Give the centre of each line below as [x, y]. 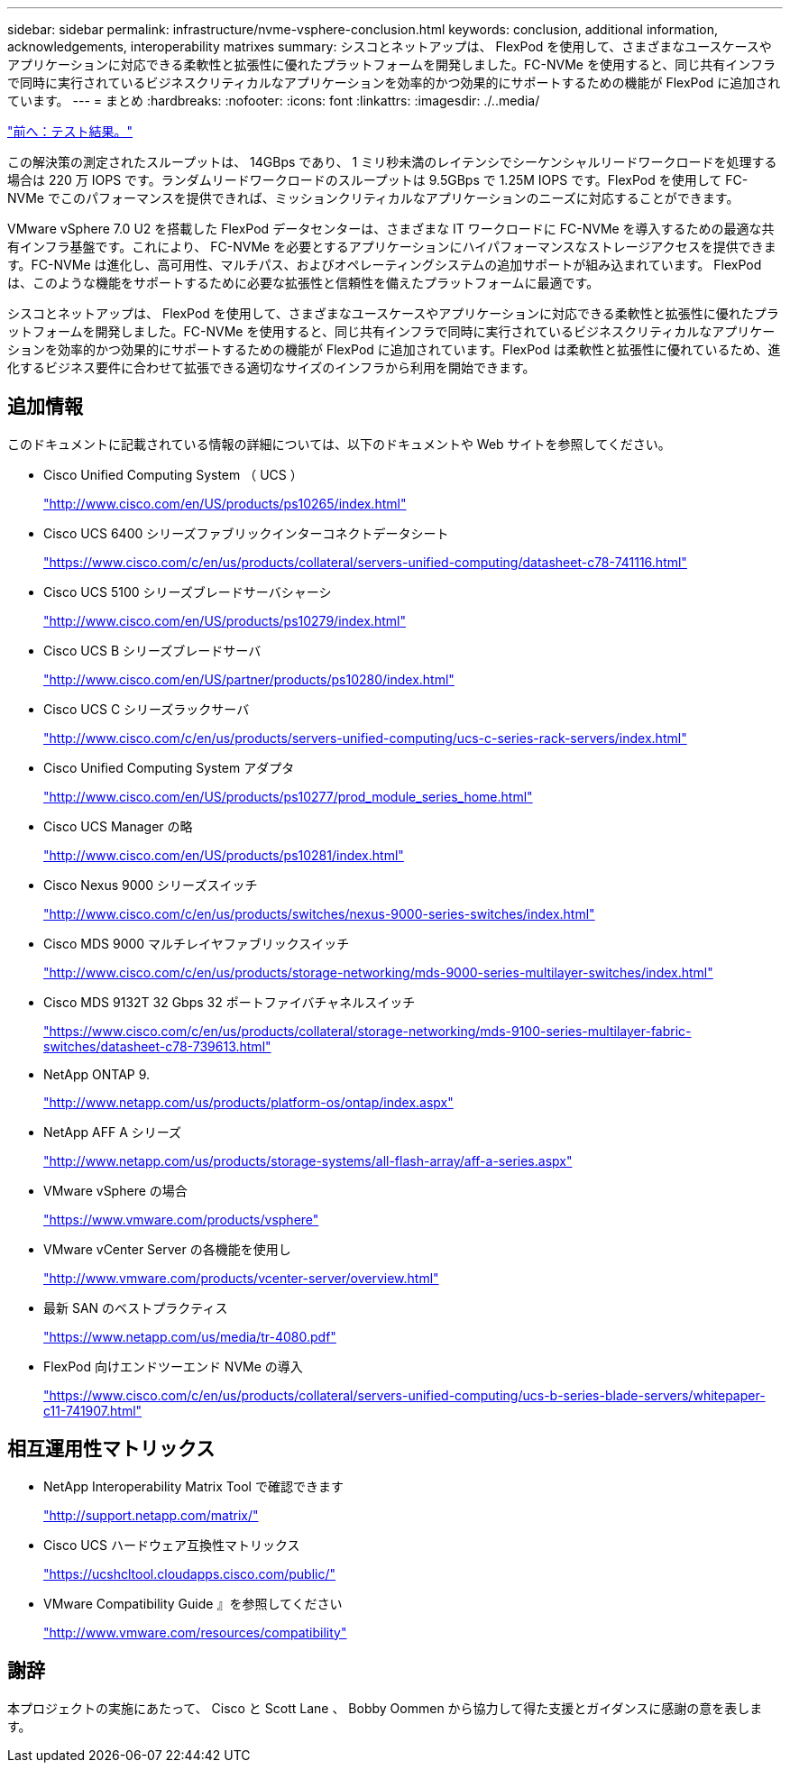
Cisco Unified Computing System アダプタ [169, 767]
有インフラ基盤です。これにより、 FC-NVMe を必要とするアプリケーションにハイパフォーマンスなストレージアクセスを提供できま [392, 247]
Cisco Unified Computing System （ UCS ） [173, 474]
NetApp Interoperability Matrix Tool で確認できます [193, 1486]
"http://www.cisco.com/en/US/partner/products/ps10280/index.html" [249, 679]
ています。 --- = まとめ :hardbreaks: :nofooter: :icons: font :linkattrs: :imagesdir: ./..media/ [274, 101]
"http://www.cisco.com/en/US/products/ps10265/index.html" [225, 503]
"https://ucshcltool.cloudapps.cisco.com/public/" [189, 1573]
